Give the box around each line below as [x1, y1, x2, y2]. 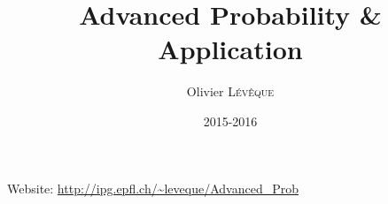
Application [158, 31, 303, 67]
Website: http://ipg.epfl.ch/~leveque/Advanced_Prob [7, 178, 299, 197]
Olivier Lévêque [186, 82, 275, 101]
